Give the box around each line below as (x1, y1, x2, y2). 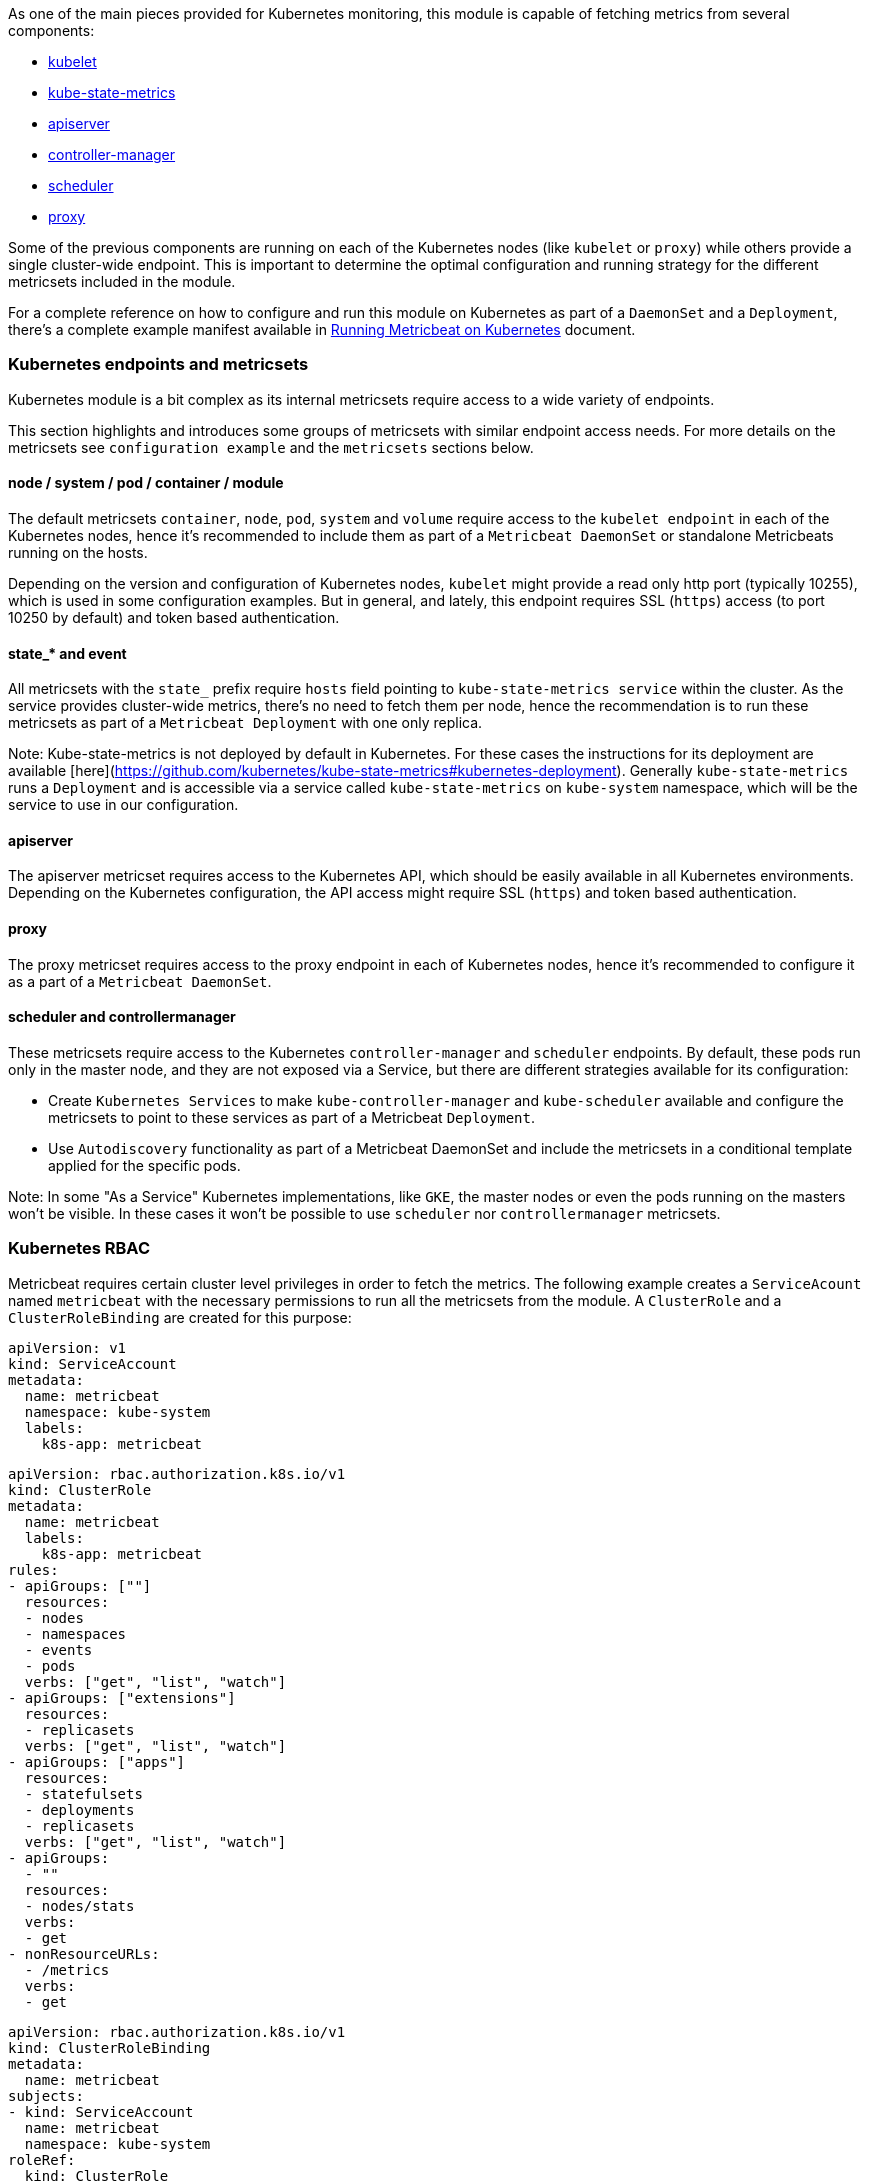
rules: (8, 1561, 59, 1578)
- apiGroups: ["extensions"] (8, 1689, 236, 1706)
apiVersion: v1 (8, 1339, 127, 1356)
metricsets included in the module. (8, 273, 236, 290)
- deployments (24, 1801, 135, 1818)
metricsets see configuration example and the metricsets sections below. (8, 438, 534, 456)
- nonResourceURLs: (8, 1945, 160, 1962)
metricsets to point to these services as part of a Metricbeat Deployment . (48, 1108, 535, 1126)
